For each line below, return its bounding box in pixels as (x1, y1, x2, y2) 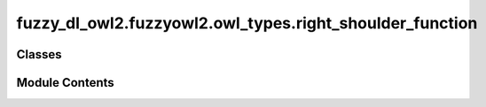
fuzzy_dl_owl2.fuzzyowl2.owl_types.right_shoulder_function (16, 13, 478, 33)
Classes (16, 47, 62, 62)
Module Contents (16, 75, 114, 90)
